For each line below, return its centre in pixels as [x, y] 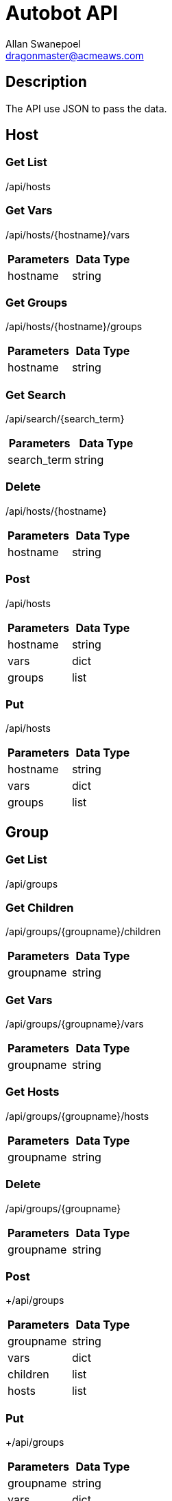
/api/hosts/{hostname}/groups [74, 327]
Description [46, 82]
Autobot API [62, 13]
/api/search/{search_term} [65, 419]
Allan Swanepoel [43, 43]
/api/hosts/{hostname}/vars [68, 234]
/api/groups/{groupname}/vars [75, 1024]
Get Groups [37, 302]
